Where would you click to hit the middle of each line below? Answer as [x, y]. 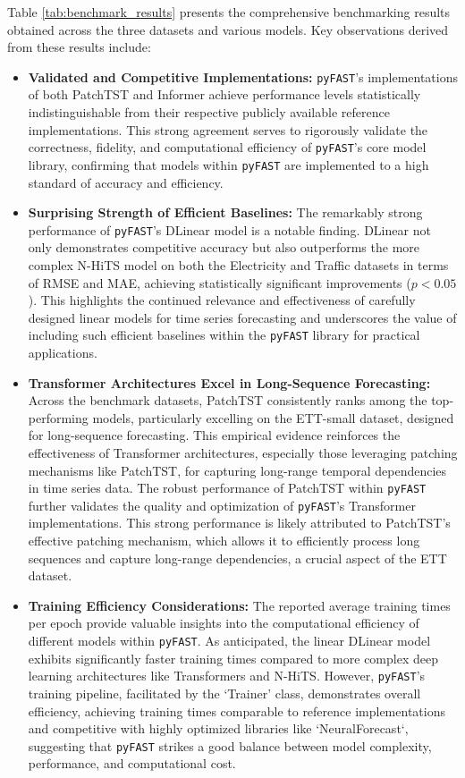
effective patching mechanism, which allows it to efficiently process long [224, 541]
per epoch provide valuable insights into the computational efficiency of [224, 623]
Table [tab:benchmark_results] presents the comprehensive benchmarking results [229, 12]
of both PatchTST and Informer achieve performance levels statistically [224, 94]
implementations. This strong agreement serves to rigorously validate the [228, 129]
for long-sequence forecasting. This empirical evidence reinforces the [214, 435]
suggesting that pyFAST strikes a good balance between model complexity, [230, 745]
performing [58, 417]
